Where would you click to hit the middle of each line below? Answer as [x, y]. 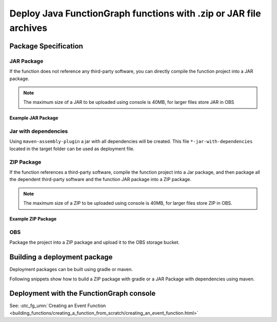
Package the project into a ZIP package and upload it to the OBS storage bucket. [94, 242]
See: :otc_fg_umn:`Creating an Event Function [58, 306]
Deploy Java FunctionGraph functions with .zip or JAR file [135, 13]
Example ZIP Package [33, 219]
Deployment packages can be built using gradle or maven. [71, 270]
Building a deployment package [61, 257]
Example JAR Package [34, 118]
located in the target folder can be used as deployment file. [72, 149]
